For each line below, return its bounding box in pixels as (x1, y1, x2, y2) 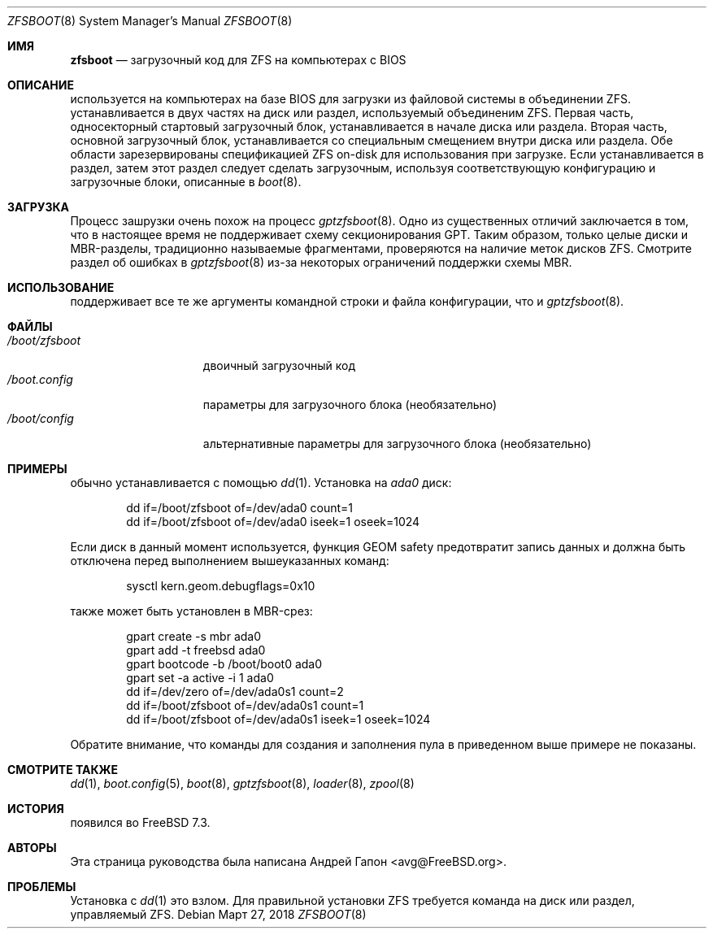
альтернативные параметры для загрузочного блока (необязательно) (202, 437, 592, 450)
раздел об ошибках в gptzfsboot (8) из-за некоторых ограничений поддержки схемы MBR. (70, 255, 572, 269)
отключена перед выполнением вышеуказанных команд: (70, 554, 389, 568)
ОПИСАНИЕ (7, 78, 74, 92)
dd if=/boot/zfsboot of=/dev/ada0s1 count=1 (126, 698, 364, 712)
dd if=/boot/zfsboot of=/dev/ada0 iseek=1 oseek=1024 (126, 515, 420, 528)
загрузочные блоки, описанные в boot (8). (70, 175, 302, 189)
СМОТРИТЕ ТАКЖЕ (7, 763, 119, 776)
